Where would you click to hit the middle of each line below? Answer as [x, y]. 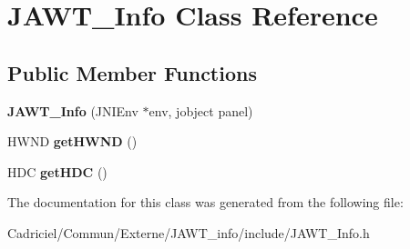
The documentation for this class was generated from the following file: [205, 202]
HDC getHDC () [57, 171]
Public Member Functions [132, 72]
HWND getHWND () [72, 141]
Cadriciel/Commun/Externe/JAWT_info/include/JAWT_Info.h [189, 232]
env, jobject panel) [201, 110]
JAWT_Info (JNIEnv [73, 110]
